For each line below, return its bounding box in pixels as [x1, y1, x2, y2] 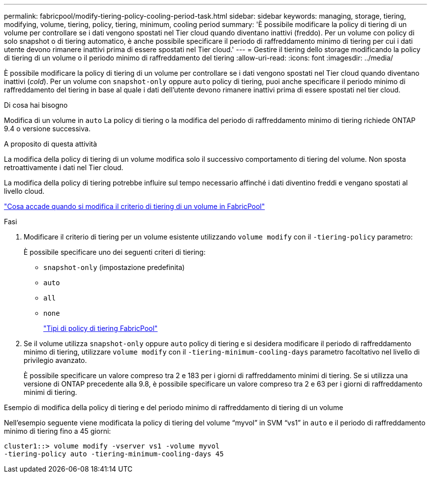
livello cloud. [4, 187, 45, 195]
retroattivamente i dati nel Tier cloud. [4, 163, 123, 172]
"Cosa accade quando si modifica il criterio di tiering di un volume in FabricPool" [4, 202, 265, 210]
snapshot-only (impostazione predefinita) [43, 263, 185, 271]
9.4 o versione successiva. [4, 124, 91, 133]
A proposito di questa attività [4, 140, 97, 148]
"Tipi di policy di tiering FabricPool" [43, 324, 158, 332]
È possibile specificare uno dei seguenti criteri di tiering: [24, 248, 206, 256]
